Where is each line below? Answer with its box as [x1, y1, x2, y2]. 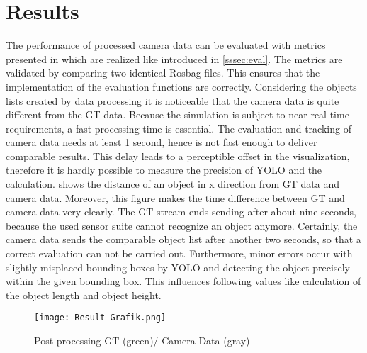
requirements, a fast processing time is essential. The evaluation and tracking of [6, 121, 351, 135]
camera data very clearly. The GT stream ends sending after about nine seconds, [6, 204, 356, 219]
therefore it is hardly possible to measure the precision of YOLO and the [6, 162, 322, 177]
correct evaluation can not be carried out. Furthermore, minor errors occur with [6, 246, 353, 261]
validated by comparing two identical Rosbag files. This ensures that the [6, 65, 320, 80]
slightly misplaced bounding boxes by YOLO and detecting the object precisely [6, 259, 350, 274]
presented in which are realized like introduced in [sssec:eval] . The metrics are [6, 51, 343, 66]
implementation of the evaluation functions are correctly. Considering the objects [6, 79, 357, 94]
